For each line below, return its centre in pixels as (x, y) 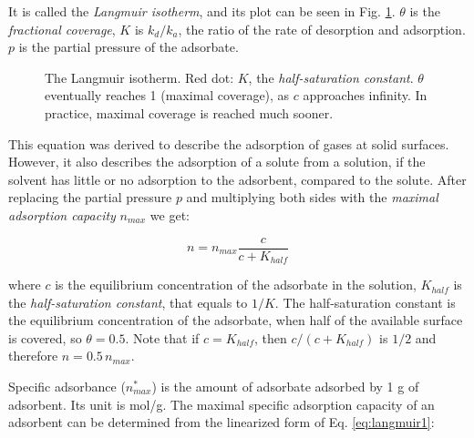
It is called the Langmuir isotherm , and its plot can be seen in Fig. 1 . (202, 11)
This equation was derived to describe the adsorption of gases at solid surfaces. (229, 143)
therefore (33, 356)
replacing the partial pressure (90, 197)
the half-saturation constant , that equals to (128, 302)
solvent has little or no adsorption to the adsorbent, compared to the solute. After (237, 179)
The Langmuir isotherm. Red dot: (139, 77)
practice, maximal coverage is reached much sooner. (189, 112)
